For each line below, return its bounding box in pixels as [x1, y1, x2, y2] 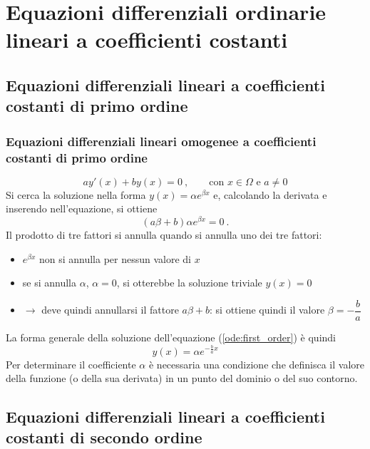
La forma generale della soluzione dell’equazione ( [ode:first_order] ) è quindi [6, 329, 336, 344]
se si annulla [22, 275, 77, 290]
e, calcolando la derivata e [213, 187, 327, 202]
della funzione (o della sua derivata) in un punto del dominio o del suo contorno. [6, 371, 358, 386]
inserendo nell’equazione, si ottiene [6, 201, 158, 216]
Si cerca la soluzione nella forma [6, 187, 146, 202]
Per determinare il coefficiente [6, 356, 136, 371]
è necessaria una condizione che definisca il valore [148, 356, 365, 371]
